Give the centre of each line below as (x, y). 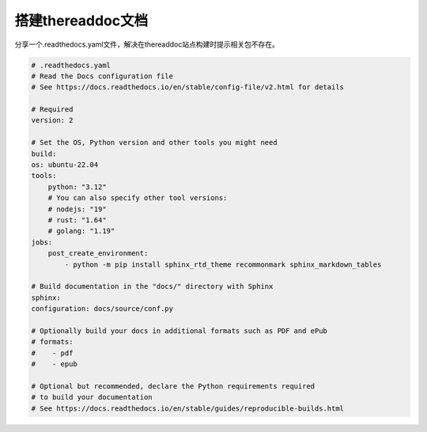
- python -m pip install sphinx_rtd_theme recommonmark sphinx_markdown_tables (223, 264)
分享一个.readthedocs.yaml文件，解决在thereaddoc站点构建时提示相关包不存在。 (147, 44)
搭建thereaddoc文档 (81, 21)
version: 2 (52, 120)
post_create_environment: (98, 254)
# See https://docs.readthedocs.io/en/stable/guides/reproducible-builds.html (187, 408)
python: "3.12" (77, 187)
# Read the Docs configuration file (102, 76)
